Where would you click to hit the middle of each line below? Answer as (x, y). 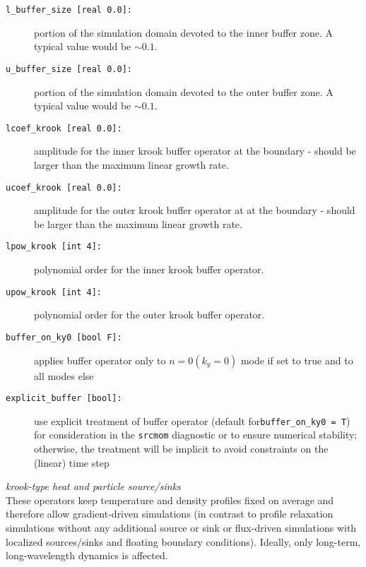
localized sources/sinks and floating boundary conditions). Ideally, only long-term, (183, 541)
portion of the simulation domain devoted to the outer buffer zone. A (184, 91)
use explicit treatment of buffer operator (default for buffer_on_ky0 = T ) (192, 420)
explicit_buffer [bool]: (64, 399)
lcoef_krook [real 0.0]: (64, 128)
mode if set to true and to (297, 360)
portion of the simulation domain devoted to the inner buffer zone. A (183, 32)
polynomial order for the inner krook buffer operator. (149, 269)
